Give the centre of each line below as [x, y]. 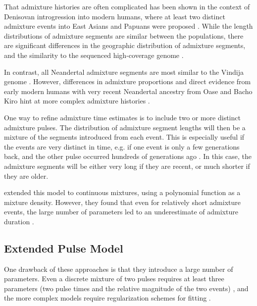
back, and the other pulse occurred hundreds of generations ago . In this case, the [128, 156]
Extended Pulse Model [64, 248]
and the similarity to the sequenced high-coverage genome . [94, 55]
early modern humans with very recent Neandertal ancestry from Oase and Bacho [128, 91]
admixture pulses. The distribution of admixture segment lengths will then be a [125, 127]
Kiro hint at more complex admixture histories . [77, 101]
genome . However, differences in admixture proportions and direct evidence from [128, 81]
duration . [19, 221]
